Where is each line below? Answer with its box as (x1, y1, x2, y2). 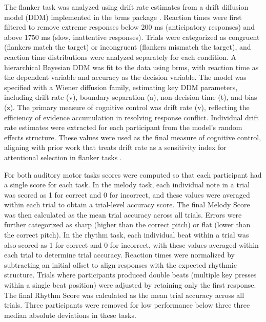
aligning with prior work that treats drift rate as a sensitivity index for (4, 142, 227, 153)
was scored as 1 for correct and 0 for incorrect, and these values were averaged (4, 189, 250, 200)
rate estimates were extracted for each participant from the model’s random (4, 122, 242, 133)
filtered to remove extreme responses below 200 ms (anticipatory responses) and (4, 22, 255, 32)
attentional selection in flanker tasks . (4, 152, 122, 162)
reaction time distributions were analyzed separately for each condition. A (4, 51, 237, 62)
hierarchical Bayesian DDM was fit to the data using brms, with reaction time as (4, 61, 259, 72)
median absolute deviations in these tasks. (4, 309, 136, 320)
